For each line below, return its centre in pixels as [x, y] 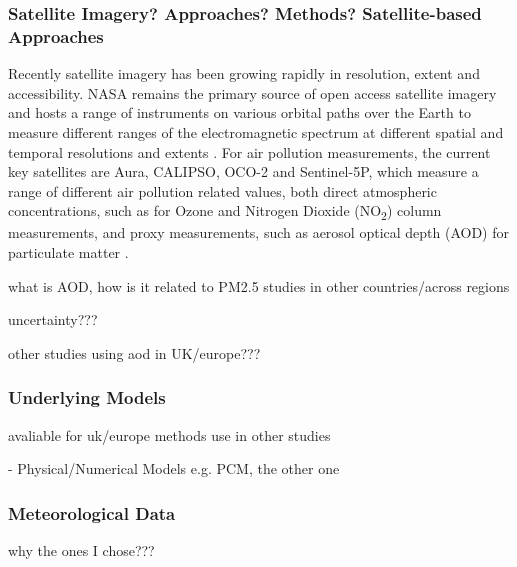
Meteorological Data [92, 512]
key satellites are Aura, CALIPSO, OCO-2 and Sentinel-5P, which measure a [243, 171]
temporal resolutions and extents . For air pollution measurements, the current [249, 151]
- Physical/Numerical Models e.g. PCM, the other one [174, 468]
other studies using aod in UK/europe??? [134, 352]
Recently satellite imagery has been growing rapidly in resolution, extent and [244, 73]
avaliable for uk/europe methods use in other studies [169, 434]
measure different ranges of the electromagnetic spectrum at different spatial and [256, 131]
